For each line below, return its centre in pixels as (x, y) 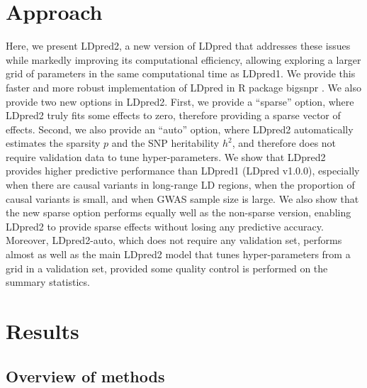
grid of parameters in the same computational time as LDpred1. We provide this (181, 73)
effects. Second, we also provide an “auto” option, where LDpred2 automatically (180, 129)
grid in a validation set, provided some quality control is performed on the (167, 268)
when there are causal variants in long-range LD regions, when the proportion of (180, 185)
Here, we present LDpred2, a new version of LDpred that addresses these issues (178, 46)
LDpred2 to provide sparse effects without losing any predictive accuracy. (165, 226)
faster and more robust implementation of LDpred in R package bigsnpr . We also (183, 87)
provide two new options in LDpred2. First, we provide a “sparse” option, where (180, 101)
